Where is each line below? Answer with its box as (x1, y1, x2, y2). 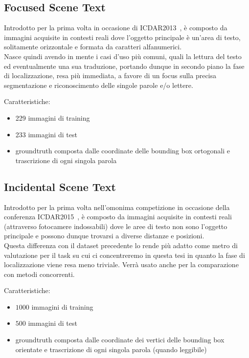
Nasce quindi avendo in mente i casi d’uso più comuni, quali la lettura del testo (4, 51, 242, 61)
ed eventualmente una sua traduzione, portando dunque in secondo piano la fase (4, 61, 245, 71)
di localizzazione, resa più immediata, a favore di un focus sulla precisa (4, 70, 217, 81)
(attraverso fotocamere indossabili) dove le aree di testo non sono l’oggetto (4, 221, 227, 231)
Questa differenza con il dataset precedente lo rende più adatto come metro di (4, 240, 238, 250)
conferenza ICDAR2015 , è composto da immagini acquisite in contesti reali (4, 211, 232, 222)
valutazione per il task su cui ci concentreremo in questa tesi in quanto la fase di (4, 250, 245, 260)
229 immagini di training (15, 112, 90, 123)
